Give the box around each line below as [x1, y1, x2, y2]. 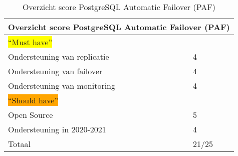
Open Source [8, 109, 53, 120]
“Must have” [8, 36, 53, 48]
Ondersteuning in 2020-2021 [8, 123, 106, 135]
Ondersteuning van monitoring [8, 80, 116, 91]
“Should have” [8, 94, 59, 106]
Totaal [8, 138, 31, 149]
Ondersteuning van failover [8, 65, 103, 77]
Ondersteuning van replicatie [8, 51, 109, 62]
